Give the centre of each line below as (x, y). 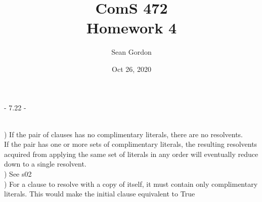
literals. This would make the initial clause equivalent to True (100, 194)
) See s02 (18, 174)
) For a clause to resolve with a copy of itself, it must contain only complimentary (131, 184)
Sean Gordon (132, 52)
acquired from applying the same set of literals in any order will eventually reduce (131, 154)
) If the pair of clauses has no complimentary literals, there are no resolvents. (123, 134)
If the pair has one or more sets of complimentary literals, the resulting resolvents (131, 144)
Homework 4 (132, 28)
